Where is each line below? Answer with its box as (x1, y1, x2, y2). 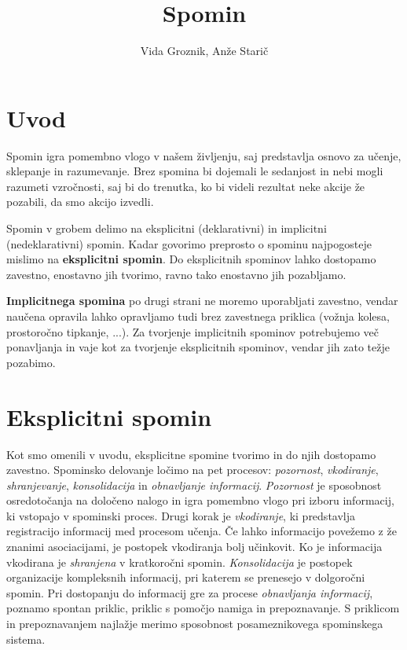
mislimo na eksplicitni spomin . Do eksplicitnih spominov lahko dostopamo (6, 251, 376, 267)
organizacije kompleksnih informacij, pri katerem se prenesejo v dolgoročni (6, 569, 365, 586)
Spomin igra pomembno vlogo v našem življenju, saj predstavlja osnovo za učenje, (6, 147, 401, 163)
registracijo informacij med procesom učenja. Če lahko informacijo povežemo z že (6, 523, 397, 539)
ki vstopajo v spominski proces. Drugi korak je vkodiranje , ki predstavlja (6, 507, 356, 523)
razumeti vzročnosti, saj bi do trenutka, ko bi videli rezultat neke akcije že (6, 178, 365, 194)
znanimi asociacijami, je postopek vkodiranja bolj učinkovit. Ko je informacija (6, 538, 383, 555)
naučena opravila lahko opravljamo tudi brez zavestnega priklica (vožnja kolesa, (6, 308, 390, 324)
